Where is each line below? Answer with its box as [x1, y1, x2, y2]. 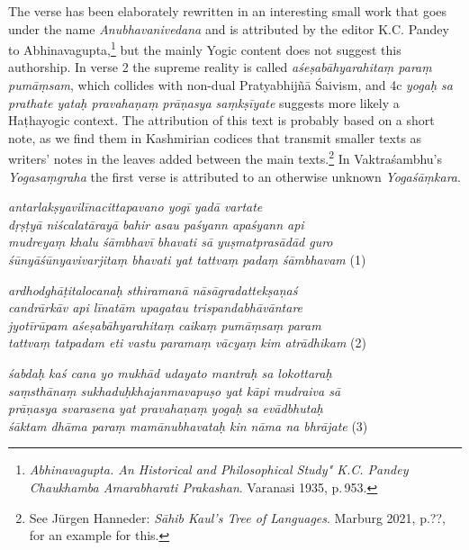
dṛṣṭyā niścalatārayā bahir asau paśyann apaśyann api [8, 214, 304, 233]
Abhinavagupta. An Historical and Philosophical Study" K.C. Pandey [29, 460, 409, 479]
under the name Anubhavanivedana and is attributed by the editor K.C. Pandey [8, 19, 449, 38]
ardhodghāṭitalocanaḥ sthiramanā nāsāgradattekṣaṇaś [8, 280, 298, 299]
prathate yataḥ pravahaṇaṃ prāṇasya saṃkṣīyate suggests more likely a [8, 93, 400, 112]
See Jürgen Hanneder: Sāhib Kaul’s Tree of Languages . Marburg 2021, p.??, [29, 508, 446, 527]
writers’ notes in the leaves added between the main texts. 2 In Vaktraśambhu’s [8, 147, 443, 168]
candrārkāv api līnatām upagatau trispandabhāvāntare [8, 298, 303, 317]
